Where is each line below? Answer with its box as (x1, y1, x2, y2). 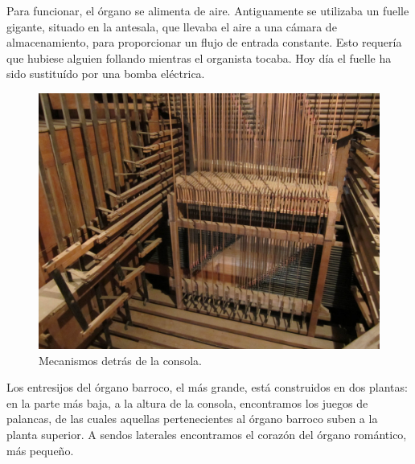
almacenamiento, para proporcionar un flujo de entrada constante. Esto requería (6, 34, 402, 51)
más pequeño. (6, 441, 74, 458)
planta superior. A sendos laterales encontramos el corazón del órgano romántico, (6, 425, 407, 442)
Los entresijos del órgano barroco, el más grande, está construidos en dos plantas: (6, 379, 408, 396)
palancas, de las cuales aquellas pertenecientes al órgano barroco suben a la (6, 410, 378, 427)
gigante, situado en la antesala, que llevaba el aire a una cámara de (6, 18, 337, 35)
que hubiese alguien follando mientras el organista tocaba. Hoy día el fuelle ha (6, 49, 392, 66)
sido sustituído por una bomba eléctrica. (6, 65, 205, 82)
